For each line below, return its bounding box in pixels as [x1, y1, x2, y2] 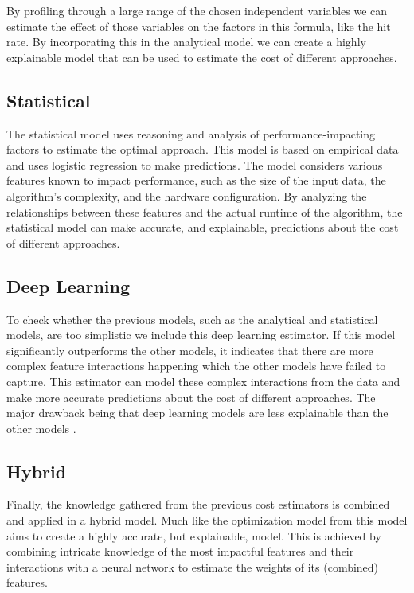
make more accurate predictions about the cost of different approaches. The [6, 388, 376, 405]
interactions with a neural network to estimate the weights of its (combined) [6, 558, 379, 575]
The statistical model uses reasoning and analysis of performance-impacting [6, 125, 376, 142]
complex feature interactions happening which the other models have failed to [6, 357, 386, 374]
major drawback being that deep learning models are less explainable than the [6, 404, 389, 421]
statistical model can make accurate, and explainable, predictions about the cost [6, 219, 399, 236]
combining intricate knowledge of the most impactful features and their [6, 543, 354, 560]
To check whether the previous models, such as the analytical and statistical [6, 310, 378, 327]
